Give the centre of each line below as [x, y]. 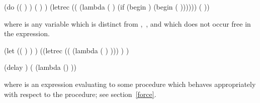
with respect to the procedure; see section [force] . [80, 94]
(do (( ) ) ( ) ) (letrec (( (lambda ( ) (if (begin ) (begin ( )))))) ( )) [107, 7]
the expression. [27, 33]
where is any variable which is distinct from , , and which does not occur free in [127, 23]
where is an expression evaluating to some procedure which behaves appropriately [130, 84]
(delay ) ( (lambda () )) [40, 67]
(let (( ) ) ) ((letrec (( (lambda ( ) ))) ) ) [67, 50]
